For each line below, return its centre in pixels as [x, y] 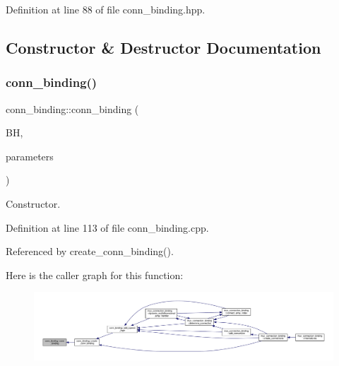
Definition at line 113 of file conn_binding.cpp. [107, 227]
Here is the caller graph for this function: [95, 274]
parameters [30, 156]
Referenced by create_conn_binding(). [90, 251]
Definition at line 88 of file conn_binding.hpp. [106, 9]
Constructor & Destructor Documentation [163, 47]
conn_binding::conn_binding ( [72, 108]
